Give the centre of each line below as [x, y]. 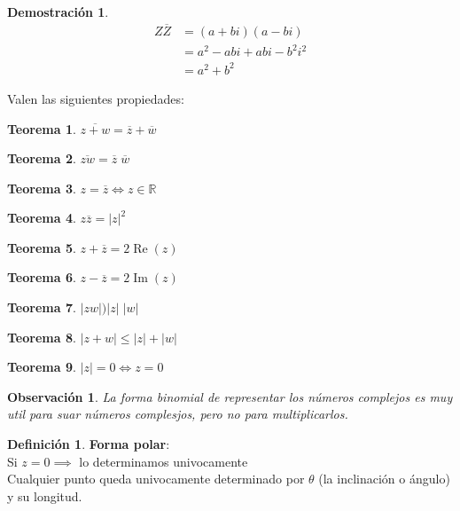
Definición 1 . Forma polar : [89, 444]
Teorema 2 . [42, 158]
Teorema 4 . [42, 218]
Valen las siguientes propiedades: [96, 98]
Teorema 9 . [42, 367]
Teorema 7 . [42, 307]
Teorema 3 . [42, 188]
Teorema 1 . [42, 128]
